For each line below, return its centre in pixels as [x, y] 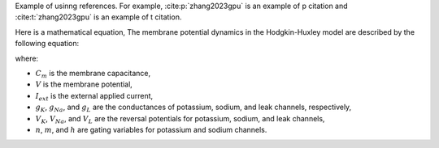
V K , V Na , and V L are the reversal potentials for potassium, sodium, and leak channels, [180, 119]
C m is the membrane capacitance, [93, 74]
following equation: [47, 44]
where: [27, 58]
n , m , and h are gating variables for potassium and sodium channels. [151, 129]
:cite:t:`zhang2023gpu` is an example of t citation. [98, 17]
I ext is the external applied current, [94, 97]
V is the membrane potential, [84, 84]
